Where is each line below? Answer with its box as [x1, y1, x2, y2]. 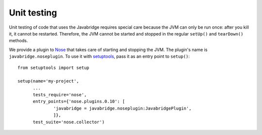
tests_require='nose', [33, 92, 87, 98]
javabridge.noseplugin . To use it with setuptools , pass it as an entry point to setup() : [9, 53, 190, 59]
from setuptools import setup [17, 65, 90, 70]
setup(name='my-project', [17, 78, 80, 84]
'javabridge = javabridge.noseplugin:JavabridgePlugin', [53, 105, 192, 111]
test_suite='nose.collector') [33, 119, 105, 125]
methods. [9, 38, 28, 44]
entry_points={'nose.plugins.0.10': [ [33, 99, 126, 104]
